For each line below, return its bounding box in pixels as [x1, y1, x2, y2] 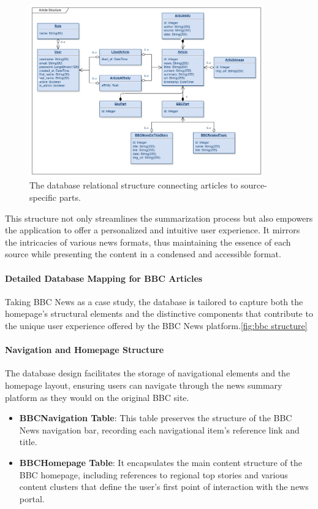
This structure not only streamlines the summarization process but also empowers [5, 211, 313, 224]
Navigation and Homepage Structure [5, 343, 164, 356]
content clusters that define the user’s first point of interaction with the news [19, 480, 309, 493]
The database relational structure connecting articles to [29, 179, 238, 192]
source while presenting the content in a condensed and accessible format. [5, 247, 281, 260]
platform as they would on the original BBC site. [5, 390, 189, 403]
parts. [59, 191, 81, 204]
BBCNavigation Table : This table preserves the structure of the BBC [19, 411, 292, 424]
